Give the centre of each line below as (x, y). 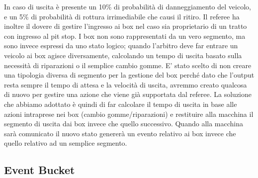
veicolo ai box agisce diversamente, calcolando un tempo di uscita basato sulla (123, 55)
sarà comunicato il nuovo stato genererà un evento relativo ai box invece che (120, 133)
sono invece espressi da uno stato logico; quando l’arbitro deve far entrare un (121, 45)
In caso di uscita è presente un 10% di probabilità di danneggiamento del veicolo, (128, 6)
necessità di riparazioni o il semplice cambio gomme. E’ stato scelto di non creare (128, 65)
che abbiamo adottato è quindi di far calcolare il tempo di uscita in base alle (121, 104)
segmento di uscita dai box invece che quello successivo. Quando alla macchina (124, 124)
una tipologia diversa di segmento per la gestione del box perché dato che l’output (129, 75)
